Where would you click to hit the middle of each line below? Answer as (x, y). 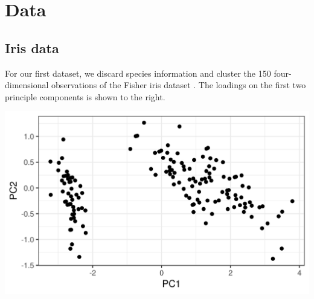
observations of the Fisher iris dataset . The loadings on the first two (179, 85)
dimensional (27, 85)
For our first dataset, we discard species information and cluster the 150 (138, 73)
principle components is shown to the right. (85, 96)
